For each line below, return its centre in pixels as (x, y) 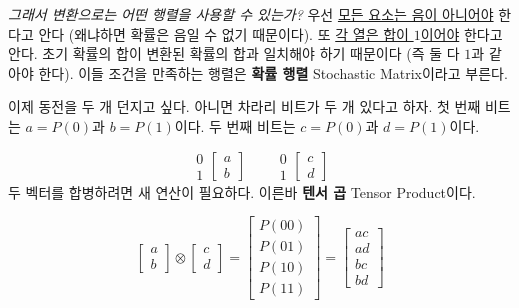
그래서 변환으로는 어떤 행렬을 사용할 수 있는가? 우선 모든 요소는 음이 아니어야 (251, 14)
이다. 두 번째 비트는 (235, 125)
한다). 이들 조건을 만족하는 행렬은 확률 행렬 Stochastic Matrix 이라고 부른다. (273, 72)
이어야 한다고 (461, 33)
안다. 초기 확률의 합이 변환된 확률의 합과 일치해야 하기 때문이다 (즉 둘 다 (234, 53)
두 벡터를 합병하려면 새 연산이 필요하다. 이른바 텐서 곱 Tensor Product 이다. (242, 191)
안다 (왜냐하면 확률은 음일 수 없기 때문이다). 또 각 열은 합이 (223, 33)
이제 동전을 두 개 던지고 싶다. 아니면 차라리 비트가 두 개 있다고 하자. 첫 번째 (244, 106)
